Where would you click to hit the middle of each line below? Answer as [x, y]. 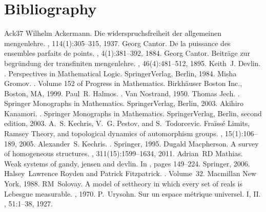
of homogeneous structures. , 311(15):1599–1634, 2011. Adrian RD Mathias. [124, 153]
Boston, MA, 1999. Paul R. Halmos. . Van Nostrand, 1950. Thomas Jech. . [122, 93]
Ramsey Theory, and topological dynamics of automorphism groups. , [114, 133]
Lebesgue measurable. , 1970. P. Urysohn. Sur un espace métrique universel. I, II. [132, 193]
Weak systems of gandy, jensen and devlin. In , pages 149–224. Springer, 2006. [127, 163]
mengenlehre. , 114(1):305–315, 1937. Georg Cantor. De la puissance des [117, 43]
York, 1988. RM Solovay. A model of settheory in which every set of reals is [123, 184]
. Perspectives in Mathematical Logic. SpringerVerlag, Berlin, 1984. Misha [120, 73]
